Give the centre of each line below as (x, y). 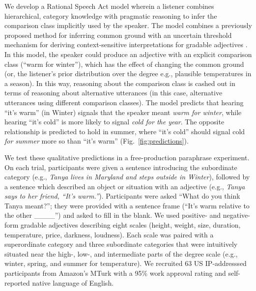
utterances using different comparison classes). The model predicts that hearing (124, 102)
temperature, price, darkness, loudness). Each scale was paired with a (109, 234)
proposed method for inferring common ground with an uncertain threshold (118, 35)
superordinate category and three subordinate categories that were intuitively (121, 244)
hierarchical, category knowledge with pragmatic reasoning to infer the (111, 15)
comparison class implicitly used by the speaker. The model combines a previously (128, 25)
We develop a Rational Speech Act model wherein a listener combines (109, 6)
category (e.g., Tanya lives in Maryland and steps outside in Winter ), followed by (127, 177)
